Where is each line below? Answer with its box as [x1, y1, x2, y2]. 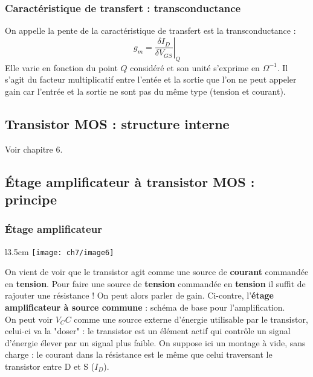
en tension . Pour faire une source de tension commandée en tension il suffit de [5, 277, 306, 290]
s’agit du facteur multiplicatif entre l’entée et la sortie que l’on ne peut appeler [5, 73, 297, 86]
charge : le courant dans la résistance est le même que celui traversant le [5, 348, 273, 361]
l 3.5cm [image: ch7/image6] [5, 245, 114, 258]
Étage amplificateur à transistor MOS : [5, 172, 255, 191]
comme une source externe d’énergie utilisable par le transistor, [74, 312, 308, 325]
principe [5, 189, 57, 208]
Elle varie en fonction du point [5, 61, 118, 74]
